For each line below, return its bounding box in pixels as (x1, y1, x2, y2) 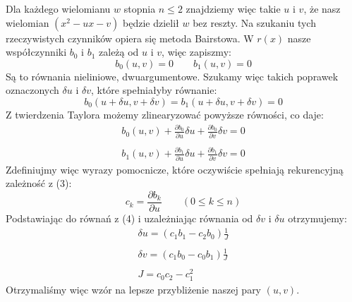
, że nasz (303, 1, 341, 16)
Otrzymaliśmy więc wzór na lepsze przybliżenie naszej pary (6, 282, 262, 296)
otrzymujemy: (288, 210, 347, 225)
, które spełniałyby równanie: (90, 83, 217, 97)
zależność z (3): (6, 176, 72, 191)
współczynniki (6, 44, 67, 59)
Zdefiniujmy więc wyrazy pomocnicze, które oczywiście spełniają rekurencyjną (6, 162, 344, 176)
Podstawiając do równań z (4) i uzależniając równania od (6, 210, 253, 225)
